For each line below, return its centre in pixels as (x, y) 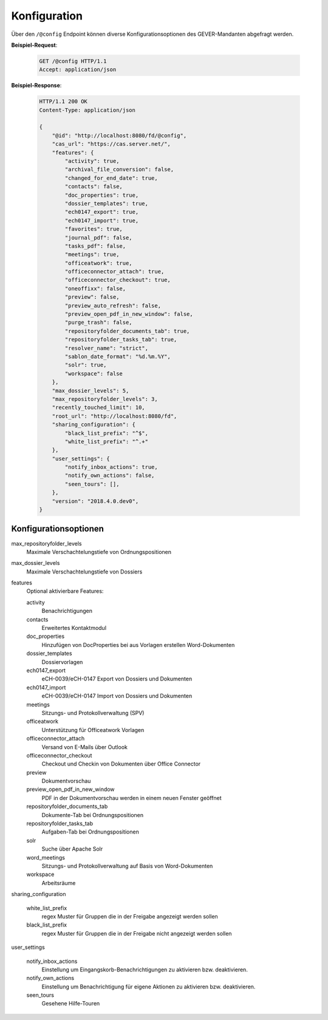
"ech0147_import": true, (102, 221)
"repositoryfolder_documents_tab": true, (127, 331)
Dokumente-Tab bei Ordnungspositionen (93, 815)
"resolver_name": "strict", (107, 348)
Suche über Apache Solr (72, 849)
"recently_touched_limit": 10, (98, 408)
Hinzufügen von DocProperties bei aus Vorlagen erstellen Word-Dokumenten (138, 645)
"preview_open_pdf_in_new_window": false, (129, 314)
